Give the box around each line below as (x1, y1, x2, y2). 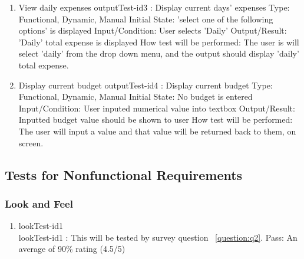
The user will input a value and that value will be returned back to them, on (18, 124, 296, 137)
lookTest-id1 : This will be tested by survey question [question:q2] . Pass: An (18, 231, 298, 243)
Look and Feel (5, 196, 73, 211)
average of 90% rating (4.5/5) (18, 242, 125, 255)
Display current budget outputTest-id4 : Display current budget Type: (18, 78, 273, 91)
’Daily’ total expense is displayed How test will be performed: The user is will (18, 35, 299, 48)
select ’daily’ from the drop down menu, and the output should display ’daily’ (18, 47, 299, 60)
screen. (18, 136, 44, 149)
